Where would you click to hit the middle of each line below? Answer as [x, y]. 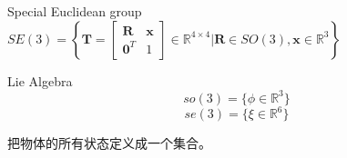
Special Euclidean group [75, 11]
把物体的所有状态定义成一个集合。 [109, 143]
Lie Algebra [40, 80]
